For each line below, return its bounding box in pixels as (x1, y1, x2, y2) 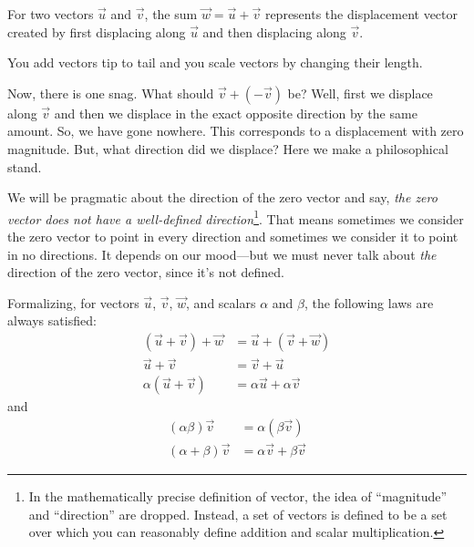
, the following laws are (304, 293, 434, 312)
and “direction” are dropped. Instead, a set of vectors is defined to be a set (28, 504, 448, 523)
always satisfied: (7, 311, 97, 330)
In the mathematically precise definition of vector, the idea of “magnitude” (28, 487, 448, 506)
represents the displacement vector (264, 5, 459, 23)
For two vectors (7, 5, 94, 23)
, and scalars (186, 293, 256, 312)
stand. (7, 157, 42, 176)
